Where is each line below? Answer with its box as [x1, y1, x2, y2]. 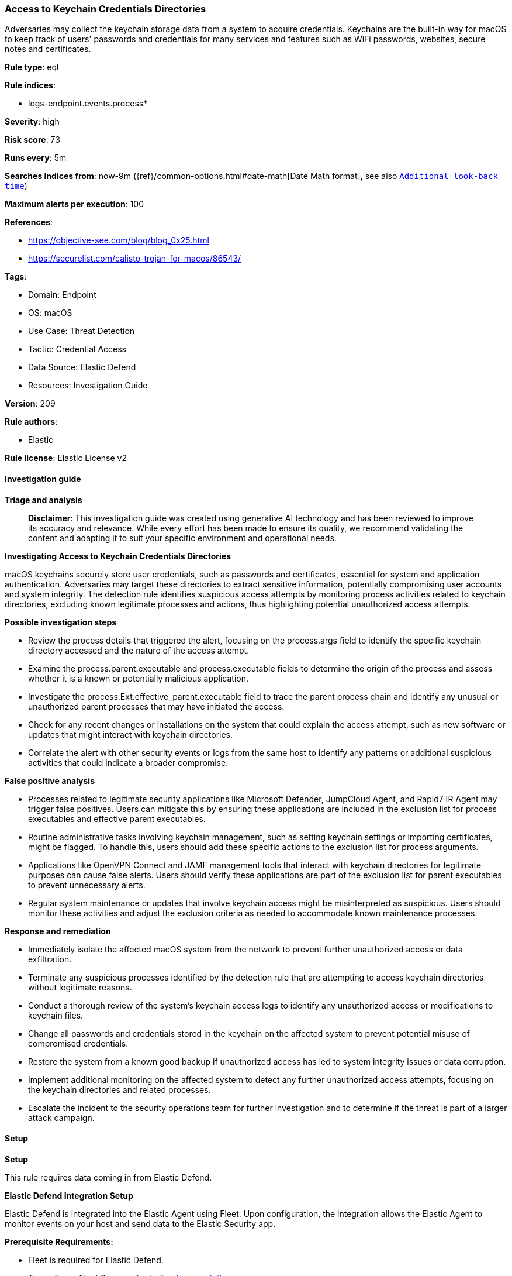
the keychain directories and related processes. [28, 1084, 211, 1095]
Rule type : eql [5, 62, 59, 73]
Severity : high [5, 116, 60, 127]
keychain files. [28, 1010, 84, 1020]
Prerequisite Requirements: [5, 1236, 113, 1247]
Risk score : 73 [5, 135, 60, 145]
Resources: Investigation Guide [28, 380, 148, 391]
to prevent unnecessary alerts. [28, 879, 146, 890]
